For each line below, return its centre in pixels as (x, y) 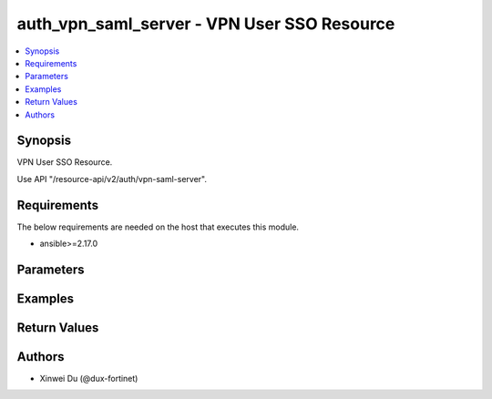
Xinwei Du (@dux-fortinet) (89, 379)
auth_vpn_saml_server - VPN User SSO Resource (206, 24)
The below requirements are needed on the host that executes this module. (158, 227)
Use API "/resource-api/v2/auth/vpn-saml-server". (112, 179)
